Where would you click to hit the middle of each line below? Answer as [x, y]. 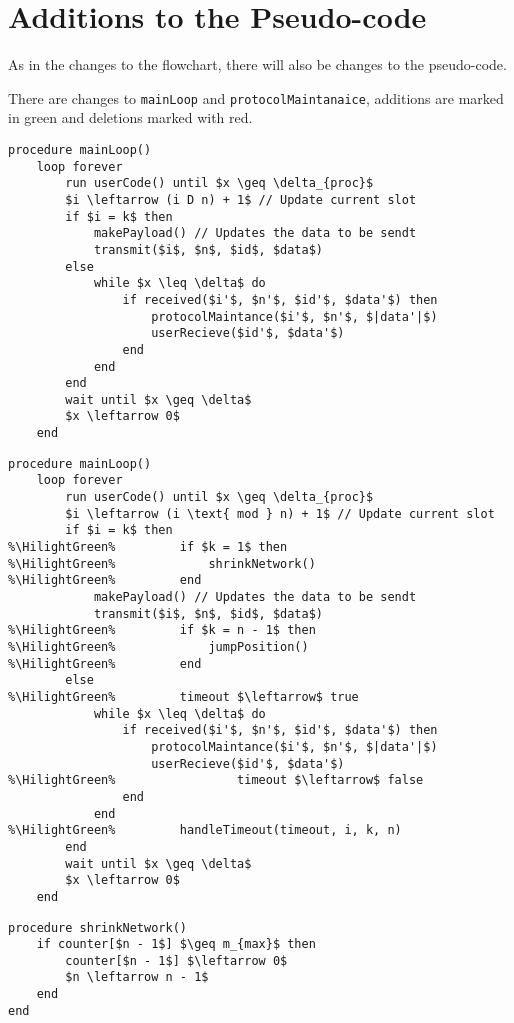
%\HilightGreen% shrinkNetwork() [162, 563]
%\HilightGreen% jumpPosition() [158, 647]
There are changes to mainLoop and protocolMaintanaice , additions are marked [256, 97]
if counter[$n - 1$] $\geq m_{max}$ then [176, 944]
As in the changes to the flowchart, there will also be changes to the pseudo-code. [257, 64]
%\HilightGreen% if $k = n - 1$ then [162, 630]
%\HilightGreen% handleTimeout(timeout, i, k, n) [205, 830]
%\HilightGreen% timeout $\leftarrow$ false [216, 780]
